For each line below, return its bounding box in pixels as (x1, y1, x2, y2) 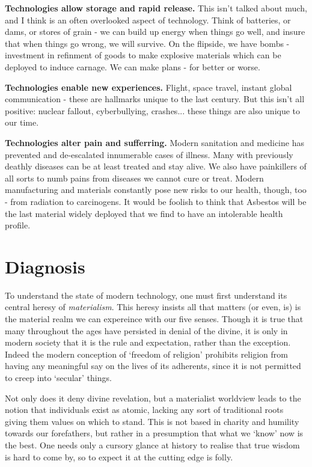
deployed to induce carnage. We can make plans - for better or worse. (5, 60, 260, 73)
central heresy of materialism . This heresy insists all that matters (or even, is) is (5, 301, 301, 313)
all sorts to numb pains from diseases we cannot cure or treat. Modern (5, 171, 264, 184)
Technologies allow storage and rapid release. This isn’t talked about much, (5, 2, 307, 14)
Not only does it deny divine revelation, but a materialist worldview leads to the (5, 391, 301, 404)
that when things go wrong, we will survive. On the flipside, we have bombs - (5, 37, 290, 49)
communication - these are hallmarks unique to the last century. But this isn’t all (5, 93, 305, 105)
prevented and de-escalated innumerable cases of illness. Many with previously (5, 148, 293, 160)
